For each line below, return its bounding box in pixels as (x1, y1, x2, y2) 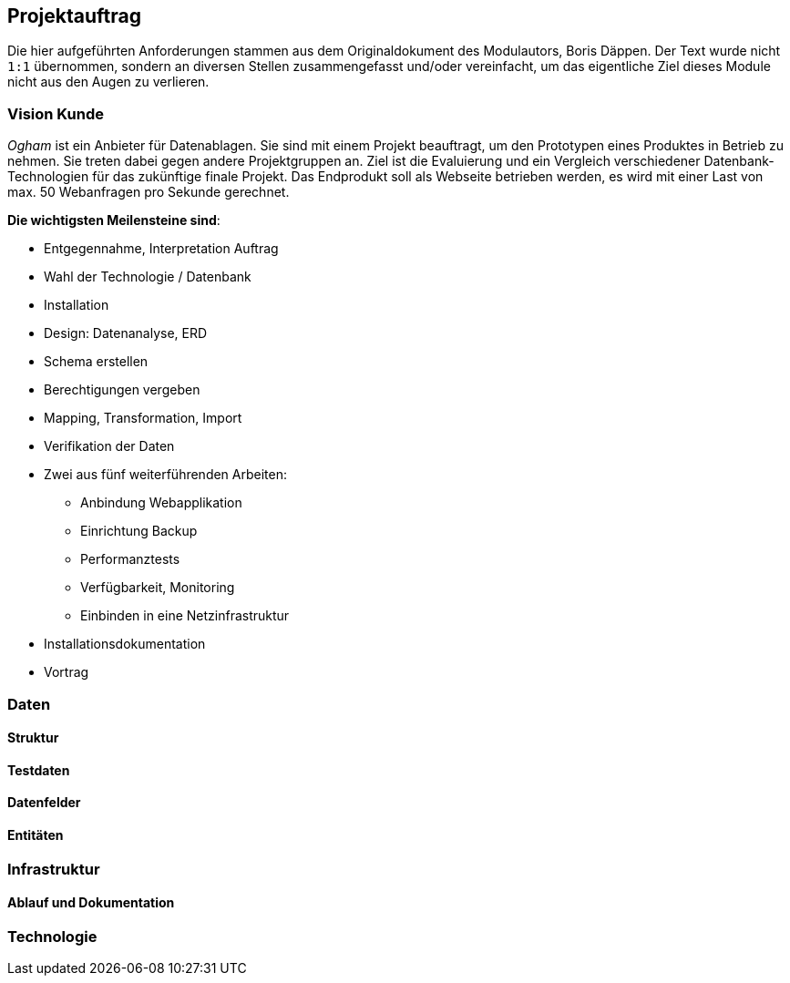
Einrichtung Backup (80, 523, 198, 539)
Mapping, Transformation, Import (44, 410, 242, 426)
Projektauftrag (7, 5, 141, 27)
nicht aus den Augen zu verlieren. (7, 74, 210, 90)
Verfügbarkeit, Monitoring (80, 579, 235, 596)
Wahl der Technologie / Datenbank (44, 269, 251, 285)
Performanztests (80, 551, 180, 568)
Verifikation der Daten (44, 438, 175, 455)
